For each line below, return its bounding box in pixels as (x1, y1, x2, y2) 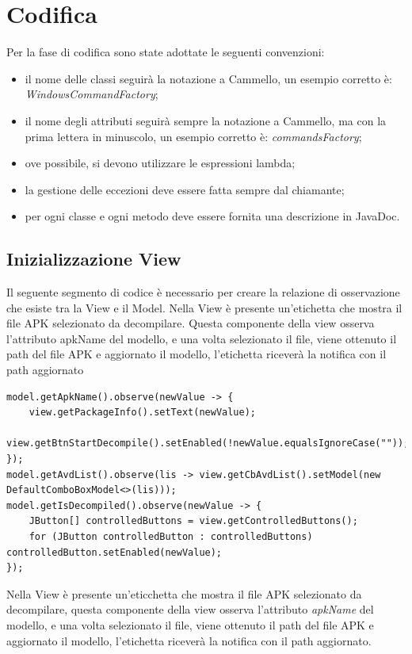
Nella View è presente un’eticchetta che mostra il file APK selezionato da (6, 585, 362, 602)
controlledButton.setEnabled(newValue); (6, 546, 223, 558)
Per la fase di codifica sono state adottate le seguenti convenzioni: (6, 44, 325, 60)
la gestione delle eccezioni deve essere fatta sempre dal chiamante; (25, 181, 345, 197)
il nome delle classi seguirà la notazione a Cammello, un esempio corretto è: (25, 70, 392, 86)
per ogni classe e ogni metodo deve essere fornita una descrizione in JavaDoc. (25, 208, 400, 224)
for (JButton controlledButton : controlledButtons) (29, 530, 313, 542)
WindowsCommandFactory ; (25, 86, 158, 102)
